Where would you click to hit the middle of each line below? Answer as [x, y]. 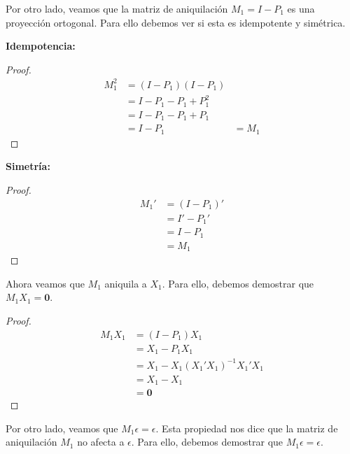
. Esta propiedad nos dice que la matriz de [247, 428]
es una [301, 8]
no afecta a [101, 442]
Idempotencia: [41, 46]
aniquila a [126, 283]
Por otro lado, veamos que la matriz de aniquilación [117, 8]
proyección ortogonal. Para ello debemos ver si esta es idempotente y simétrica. [176, 22]
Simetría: [28, 166]
